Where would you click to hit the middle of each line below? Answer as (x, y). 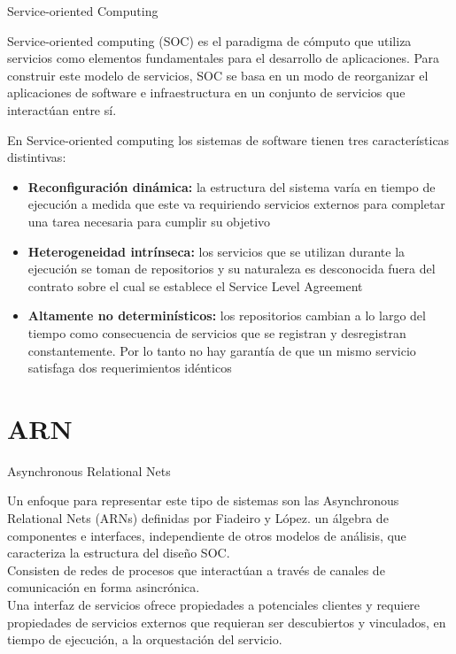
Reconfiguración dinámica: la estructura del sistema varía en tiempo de (232, 186)
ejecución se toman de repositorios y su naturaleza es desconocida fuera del (232, 269)
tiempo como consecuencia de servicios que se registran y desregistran (217, 332)
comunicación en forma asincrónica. (104, 587)
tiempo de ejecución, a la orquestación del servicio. (145, 639)
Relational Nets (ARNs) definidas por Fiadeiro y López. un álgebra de (198, 518)
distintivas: (37, 157)
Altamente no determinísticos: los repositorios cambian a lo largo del (227, 315)
